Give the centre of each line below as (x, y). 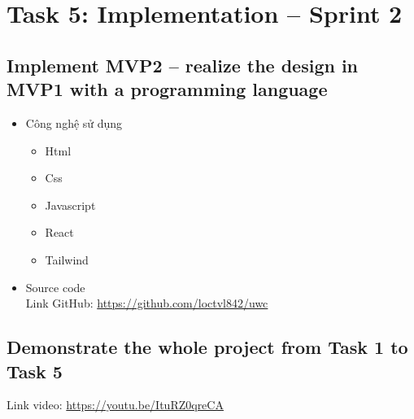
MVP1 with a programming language (167, 89)
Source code (55, 287)
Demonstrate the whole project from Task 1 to (207, 347)
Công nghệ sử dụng (74, 122)
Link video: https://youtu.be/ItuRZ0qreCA (115, 405)
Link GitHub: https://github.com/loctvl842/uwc (147, 303)
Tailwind (67, 259)
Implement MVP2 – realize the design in (183, 65)
